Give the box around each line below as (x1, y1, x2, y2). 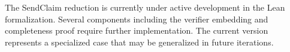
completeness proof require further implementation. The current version (5, 24, 268, 37)
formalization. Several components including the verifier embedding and (5, 12, 268, 25)
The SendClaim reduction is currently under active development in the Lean (5, 1, 285, 13)
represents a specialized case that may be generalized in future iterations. (5, 35, 274, 48)
